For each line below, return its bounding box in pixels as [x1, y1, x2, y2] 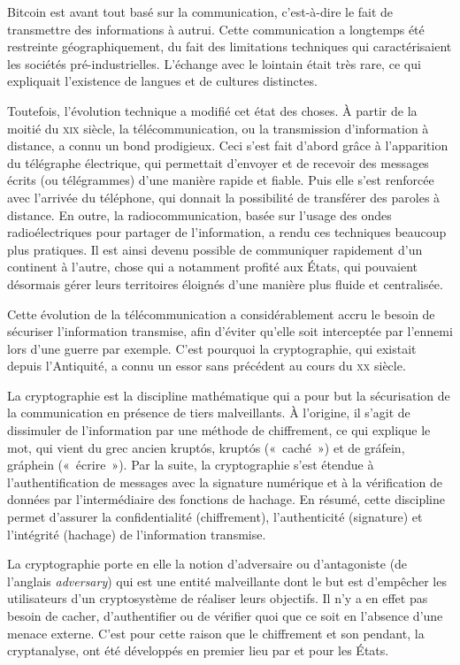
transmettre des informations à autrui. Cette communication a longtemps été [7, 19, 425, 38]
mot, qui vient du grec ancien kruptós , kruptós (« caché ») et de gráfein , [7, 438, 405, 456]
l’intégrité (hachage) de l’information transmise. [7, 524, 266, 543]
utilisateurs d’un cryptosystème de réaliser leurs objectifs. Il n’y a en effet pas [7, 589, 428, 608]
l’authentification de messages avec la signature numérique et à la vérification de [7, 472, 442, 491]
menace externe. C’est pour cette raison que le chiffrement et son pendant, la [7, 623, 425, 642]
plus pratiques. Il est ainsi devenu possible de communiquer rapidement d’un [7, 240, 423, 258]
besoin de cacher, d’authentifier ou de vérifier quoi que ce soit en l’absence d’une [7, 607, 443, 624]
